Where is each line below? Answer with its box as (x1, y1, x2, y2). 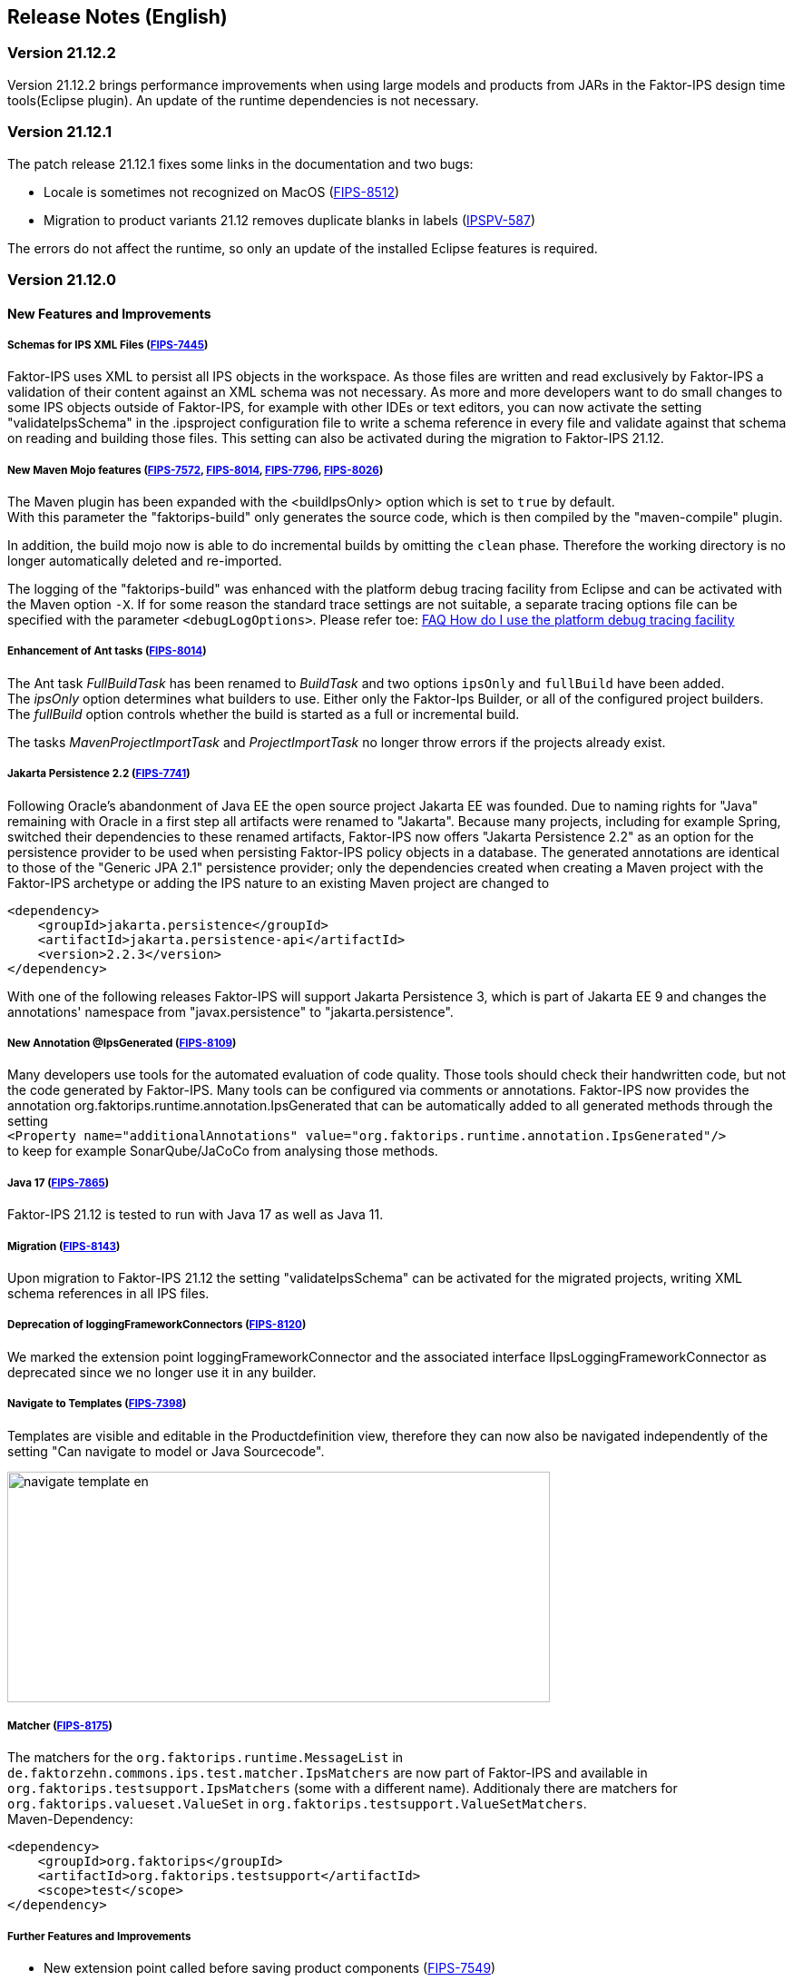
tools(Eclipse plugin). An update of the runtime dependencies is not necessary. (7, 92, 479, 108)
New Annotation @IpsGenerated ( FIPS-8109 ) (7, 1037, 237, 1050)
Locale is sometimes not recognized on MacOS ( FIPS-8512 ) (44, 183, 400, 200)
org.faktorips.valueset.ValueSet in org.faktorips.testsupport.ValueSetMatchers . (7, 1796, 587, 1812)
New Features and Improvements (7, 305, 211, 321)
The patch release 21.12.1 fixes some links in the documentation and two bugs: (7, 155, 474, 172)
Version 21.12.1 (7, 123, 113, 142)
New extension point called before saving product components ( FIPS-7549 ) (44, 1960, 496, 1976)
